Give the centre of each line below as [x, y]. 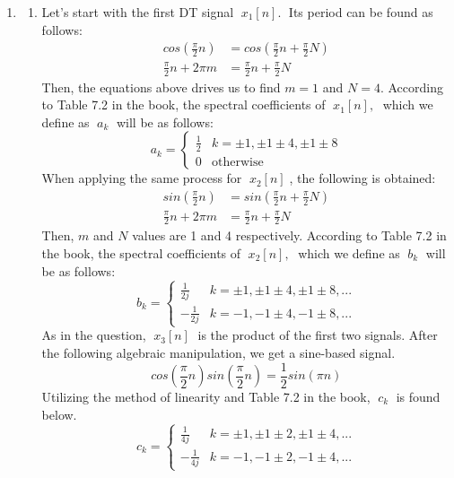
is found [418, 397]
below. [59, 414]
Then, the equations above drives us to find [161, 87]
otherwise [237, 162]
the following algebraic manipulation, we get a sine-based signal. [218, 352]
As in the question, [94, 335]
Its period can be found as [361, 12]
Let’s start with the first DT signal [138, 12]
